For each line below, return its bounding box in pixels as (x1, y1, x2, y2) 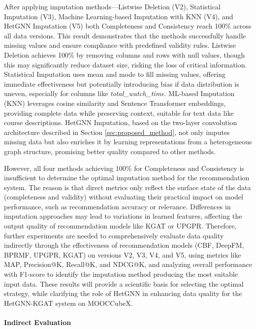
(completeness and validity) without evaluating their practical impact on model (4, 192, 243, 202)
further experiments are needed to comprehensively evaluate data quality (4, 230, 224, 240)
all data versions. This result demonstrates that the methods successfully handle (4, 30, 246, 40)
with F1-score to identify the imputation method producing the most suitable (4, 269, 238, 279)
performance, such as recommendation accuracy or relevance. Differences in (4, 201, 231, 211)
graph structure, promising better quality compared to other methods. (4, 146, 216, 156)
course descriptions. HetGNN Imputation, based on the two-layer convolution (4, 117, 237, 128)
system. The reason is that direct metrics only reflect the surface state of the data (4, 182, 251, 192)
